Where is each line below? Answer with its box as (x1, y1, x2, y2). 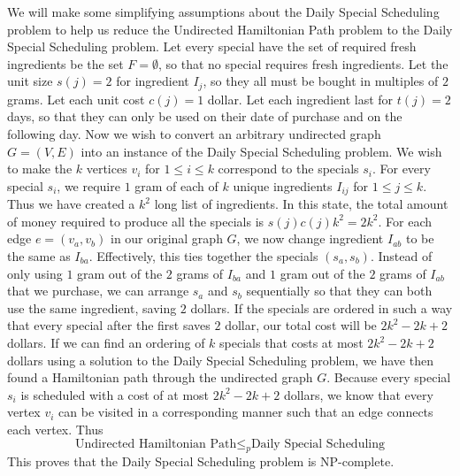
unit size (7, 72, 53, 90)
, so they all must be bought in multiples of (203, 72, 439, 90)
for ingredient (116, 72, 189, 90)
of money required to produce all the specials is (7, 211, 264, 230)
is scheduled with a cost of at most (20, 385, 210, 403)
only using (7, 264, 63, 282)
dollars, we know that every (283, 385, 433, 403)
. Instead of (370, 247, 433, 265)
